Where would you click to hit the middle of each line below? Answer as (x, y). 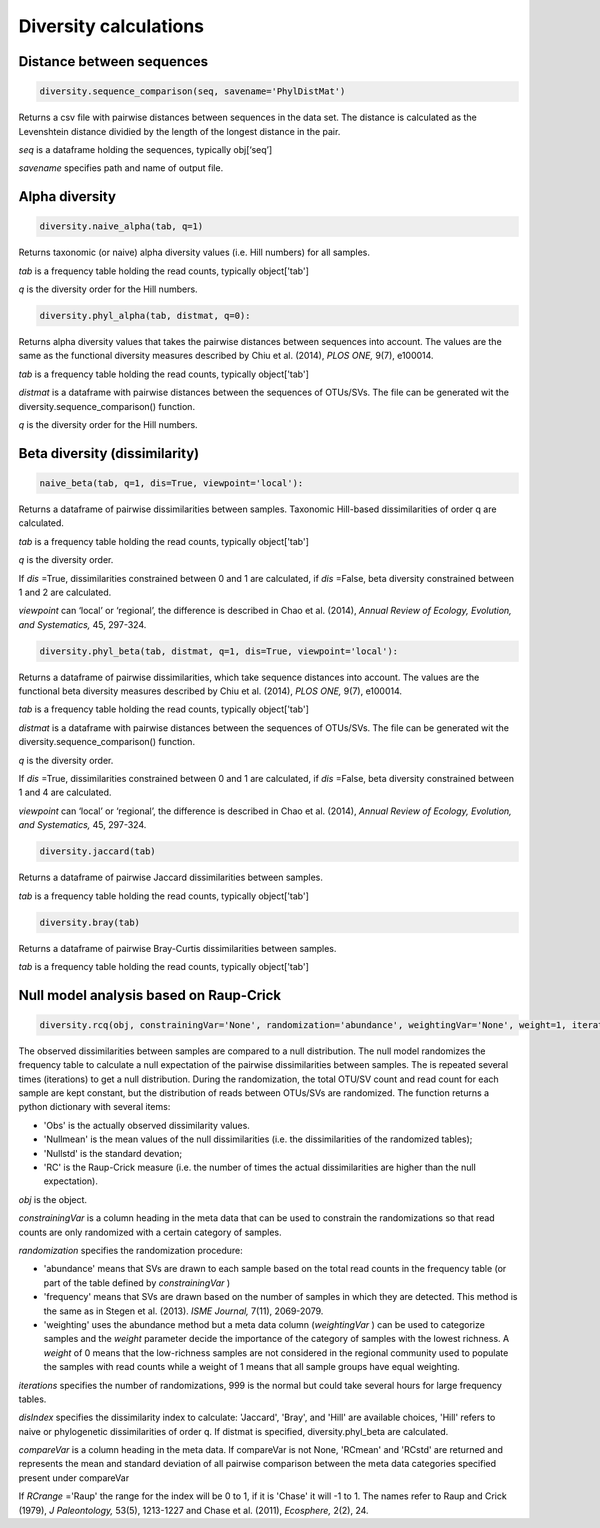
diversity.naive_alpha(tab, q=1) (121, 226)
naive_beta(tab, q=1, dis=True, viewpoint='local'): (171, 483)
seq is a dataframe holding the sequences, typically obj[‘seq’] (145, 149)
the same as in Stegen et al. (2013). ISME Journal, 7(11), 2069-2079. (183, 1311)
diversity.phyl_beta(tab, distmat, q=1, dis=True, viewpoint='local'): (219, 651)
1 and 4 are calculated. (65, 792)
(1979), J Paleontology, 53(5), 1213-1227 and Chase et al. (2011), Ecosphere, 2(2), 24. (193, 1510)
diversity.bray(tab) (89, 922)
